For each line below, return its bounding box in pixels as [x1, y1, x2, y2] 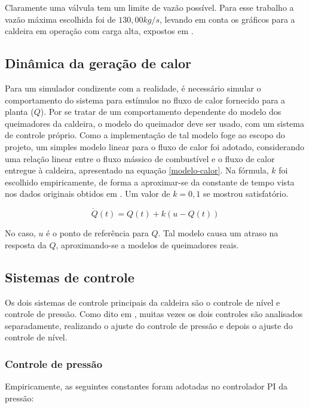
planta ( [5, 105, 34, 118]
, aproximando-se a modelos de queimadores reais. [56, 238, 239, 251]
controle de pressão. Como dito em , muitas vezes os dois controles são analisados [5, 307, 303, 320]
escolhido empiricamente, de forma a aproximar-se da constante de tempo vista [5, 175, 295, 188]
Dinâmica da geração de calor [5, 54, 192, 72]
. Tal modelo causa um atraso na [158, 227, 279, 239]
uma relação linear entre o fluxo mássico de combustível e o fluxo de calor [5, 152, 275, 165]
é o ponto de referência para [46, 227, 149, 239]
